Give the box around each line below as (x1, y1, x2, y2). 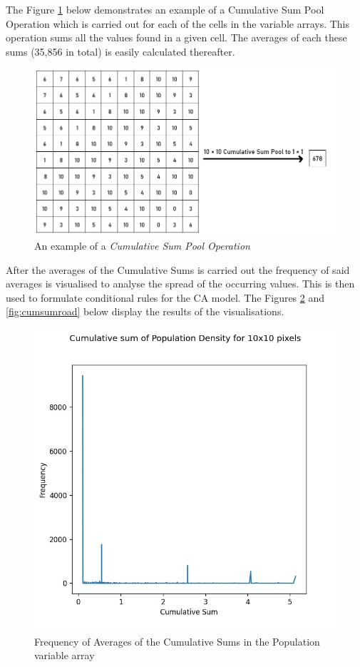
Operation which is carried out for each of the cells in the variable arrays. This (6, 16, 350, 31)
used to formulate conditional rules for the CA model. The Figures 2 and (6, 290, 325, 305)
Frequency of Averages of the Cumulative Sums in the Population (34, 633, 320, 648)
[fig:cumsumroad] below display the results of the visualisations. (6, 304, 284, 319)
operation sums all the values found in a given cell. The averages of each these (6, 30, 347, 45)
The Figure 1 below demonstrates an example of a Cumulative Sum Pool (6, 2, 324, 16)
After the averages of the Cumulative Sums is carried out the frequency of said (6, 262, 350, 277)
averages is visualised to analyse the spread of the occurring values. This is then (6, 276, 355, 291)
